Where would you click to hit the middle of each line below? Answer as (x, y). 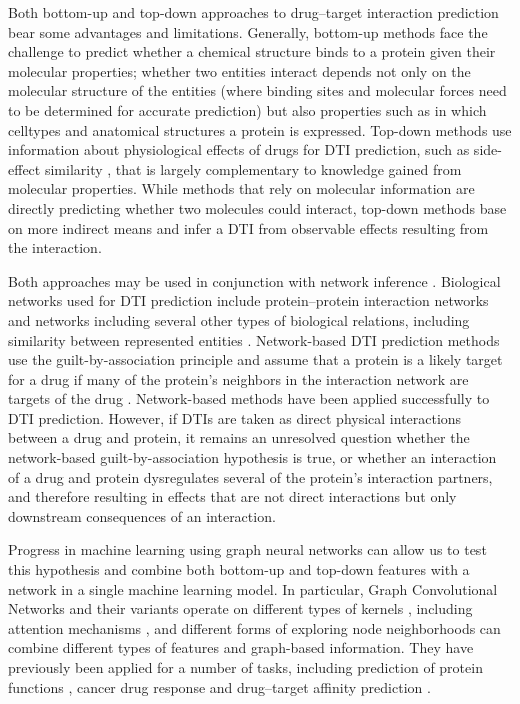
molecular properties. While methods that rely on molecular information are (241, 188)
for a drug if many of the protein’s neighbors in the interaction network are (238, 378)
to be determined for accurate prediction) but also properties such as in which (247, 109)
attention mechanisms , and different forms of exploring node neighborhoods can (254, 627)
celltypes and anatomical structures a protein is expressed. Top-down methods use (260, 129)
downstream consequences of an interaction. (142, 515)
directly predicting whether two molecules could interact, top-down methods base (257, 207)
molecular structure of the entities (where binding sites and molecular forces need (257, 90)
